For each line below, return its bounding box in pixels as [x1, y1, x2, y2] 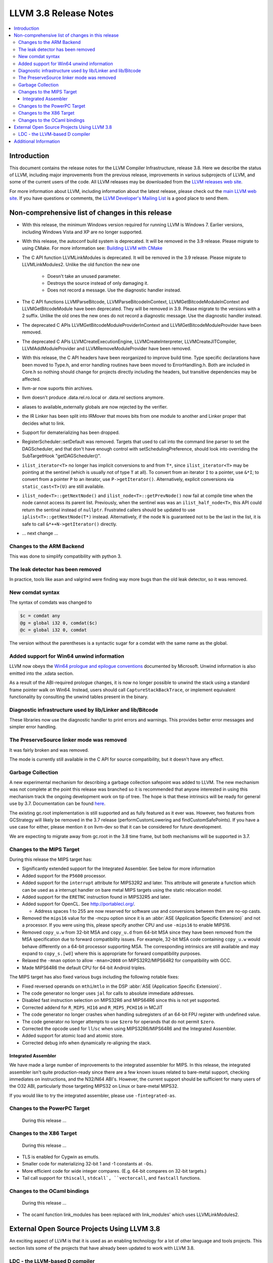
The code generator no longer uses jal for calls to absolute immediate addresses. [22, 990, 195, 996]
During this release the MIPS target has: [9, 856, 93, 862]
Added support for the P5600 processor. [22, 872, 106, 879]
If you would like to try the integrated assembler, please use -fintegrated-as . [9, 1092, 176, 1098]
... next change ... [22, 530, 58, 537]
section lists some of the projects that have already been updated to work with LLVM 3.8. [9, 1245, 195, 1251]
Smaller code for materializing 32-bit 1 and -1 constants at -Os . [22, 1161, 153, 1167]
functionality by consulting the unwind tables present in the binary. [9, 694, 149, 700]
